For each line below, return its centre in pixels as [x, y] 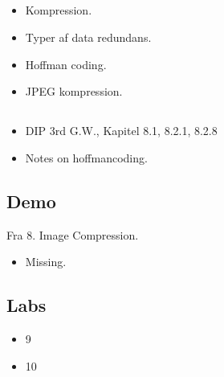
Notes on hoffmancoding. [86, 157]
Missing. [46, 262]
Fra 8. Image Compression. [73, 234]
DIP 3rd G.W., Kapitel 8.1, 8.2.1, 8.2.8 [121, 131]
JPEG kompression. [74, 91]
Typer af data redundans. [88, 37]
